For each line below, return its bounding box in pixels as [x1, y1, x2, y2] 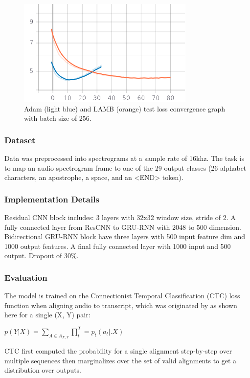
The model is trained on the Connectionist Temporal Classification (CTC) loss [4, 290, 240, 301]
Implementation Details [4, 193, 99, 205]
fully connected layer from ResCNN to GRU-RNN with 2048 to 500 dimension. [4, 222, 241, 232]
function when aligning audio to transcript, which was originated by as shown [4, 300, 237, 310]
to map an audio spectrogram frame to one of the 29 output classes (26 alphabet [4, 162, 247, 173]
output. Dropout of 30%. [4, 250, 79, 261]
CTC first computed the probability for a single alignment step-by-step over [4, 346, 232, 356]
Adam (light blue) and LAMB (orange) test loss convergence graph [24, 103, 225, 113]
